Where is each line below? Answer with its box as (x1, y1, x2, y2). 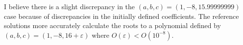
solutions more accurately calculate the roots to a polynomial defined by (4, 20, 221, 30)
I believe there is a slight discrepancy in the (4, 1, 135, 11)
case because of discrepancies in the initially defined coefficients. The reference (4, 11, 239, 21)
